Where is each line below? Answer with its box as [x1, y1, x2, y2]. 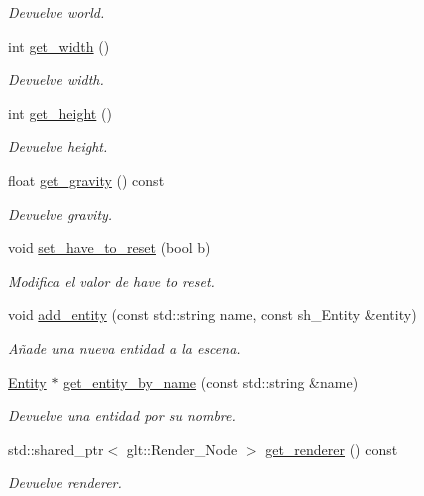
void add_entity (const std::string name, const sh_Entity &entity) [8, 304, 417, 325]
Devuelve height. [8, 136, 108, 157]
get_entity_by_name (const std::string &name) [63, 371, 359, 392]
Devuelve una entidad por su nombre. [8, 405, 236, 426]
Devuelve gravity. [8, 203, 113, 224]
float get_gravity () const [8, 169, 165, 190]
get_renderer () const [265, 438, 398, 459]
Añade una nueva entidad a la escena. [8, 337, 241, 358]
